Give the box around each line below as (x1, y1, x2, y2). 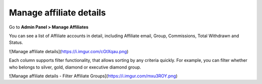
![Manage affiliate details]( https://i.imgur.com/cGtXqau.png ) (9, 48, 129, 54)
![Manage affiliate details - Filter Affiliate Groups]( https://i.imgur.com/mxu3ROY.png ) (9, 73, 178, 79)
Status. (9, 40, 23, 45)
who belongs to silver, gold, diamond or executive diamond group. (9, 64, 142, 70)
